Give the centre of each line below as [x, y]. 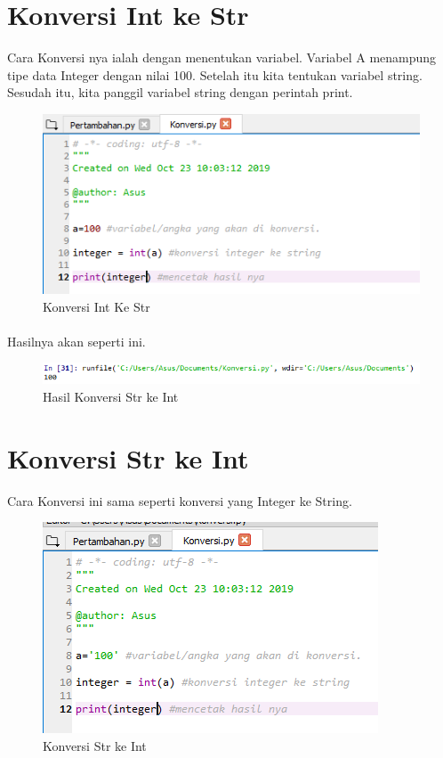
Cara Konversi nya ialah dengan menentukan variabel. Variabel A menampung [222, 57]
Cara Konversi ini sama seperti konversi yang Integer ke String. [180, 500]
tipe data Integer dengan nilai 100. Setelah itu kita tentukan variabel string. [215, 74]
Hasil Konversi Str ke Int [111, 396]
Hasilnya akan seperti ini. [77, 341]
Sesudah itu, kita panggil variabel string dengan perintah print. [180, 92]
